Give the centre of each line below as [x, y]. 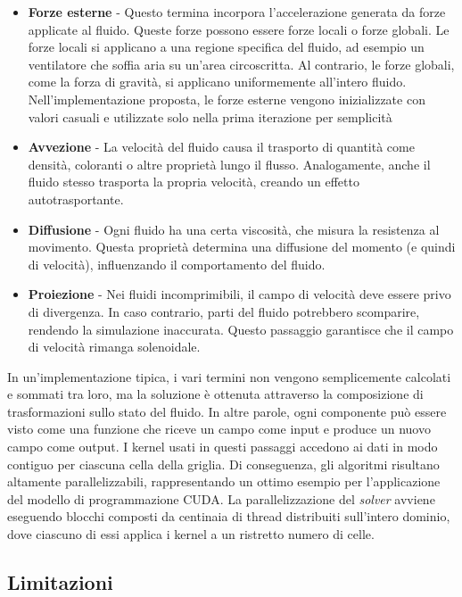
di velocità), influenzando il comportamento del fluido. [177, 264]
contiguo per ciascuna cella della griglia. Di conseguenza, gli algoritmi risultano [223, 464]
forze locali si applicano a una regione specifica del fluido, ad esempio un [226, 47]
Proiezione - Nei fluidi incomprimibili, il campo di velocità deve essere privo [239, 294]
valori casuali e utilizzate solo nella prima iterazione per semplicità [210, 116]
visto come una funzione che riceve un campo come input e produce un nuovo [219, 429]
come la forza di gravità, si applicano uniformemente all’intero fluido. [217, 82]
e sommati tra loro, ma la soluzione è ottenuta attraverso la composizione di [215, 394]
